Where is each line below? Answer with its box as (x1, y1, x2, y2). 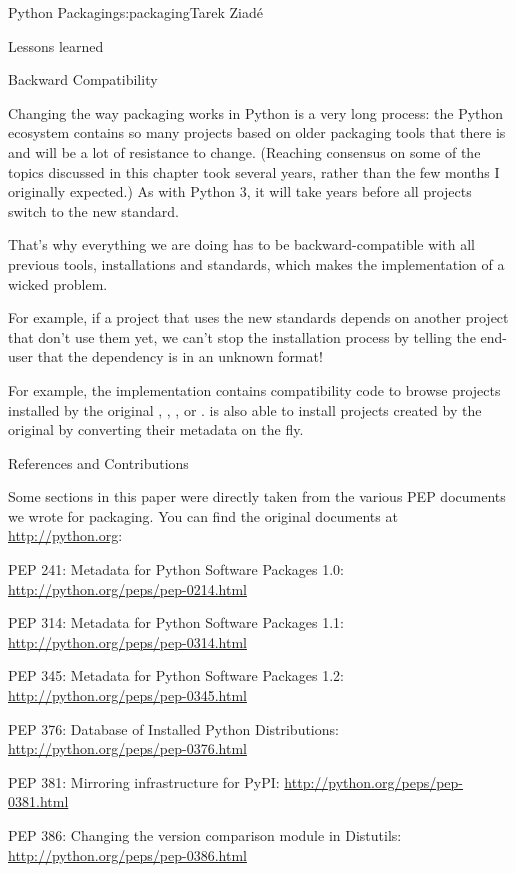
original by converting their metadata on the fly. (8, 419, 304, 440)
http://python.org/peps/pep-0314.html (8, 631, 247, 652)
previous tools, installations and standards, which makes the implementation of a (8, 253, 505, 274)
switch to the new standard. (8, 200, 179, 221)
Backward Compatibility (8, 69, 158, 90)
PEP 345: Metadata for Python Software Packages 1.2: (8, 665, 344, 686)
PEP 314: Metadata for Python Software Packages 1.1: (8, 612, 344, 633)
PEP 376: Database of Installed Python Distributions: (8, 718, 339, 739)
